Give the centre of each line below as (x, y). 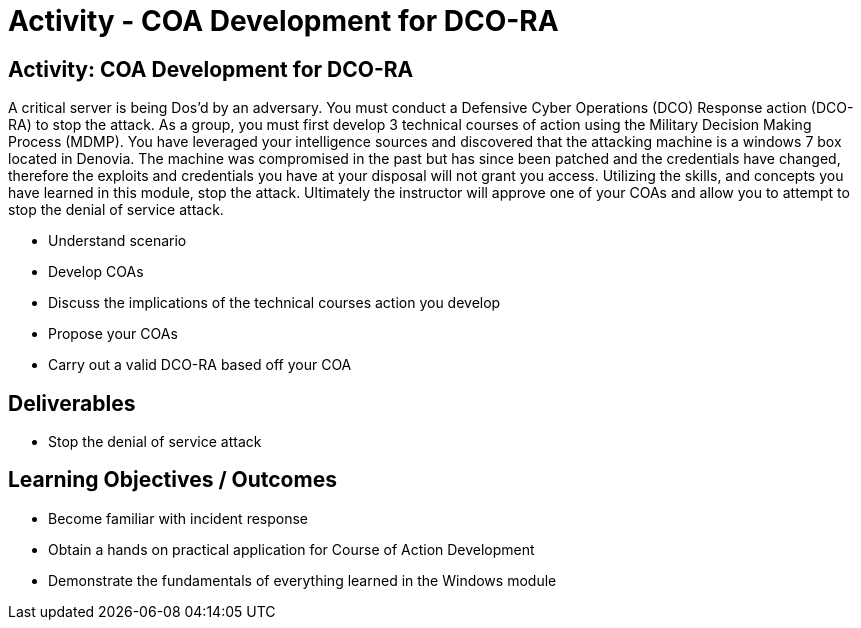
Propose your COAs (113, 334)
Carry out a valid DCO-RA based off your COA (200, 365)
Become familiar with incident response (178, 518)
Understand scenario (117, 241)
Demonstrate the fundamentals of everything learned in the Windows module (302, 580)
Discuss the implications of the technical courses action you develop (274, 303)
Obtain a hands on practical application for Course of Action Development (291, 549)
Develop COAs (96, 272)
